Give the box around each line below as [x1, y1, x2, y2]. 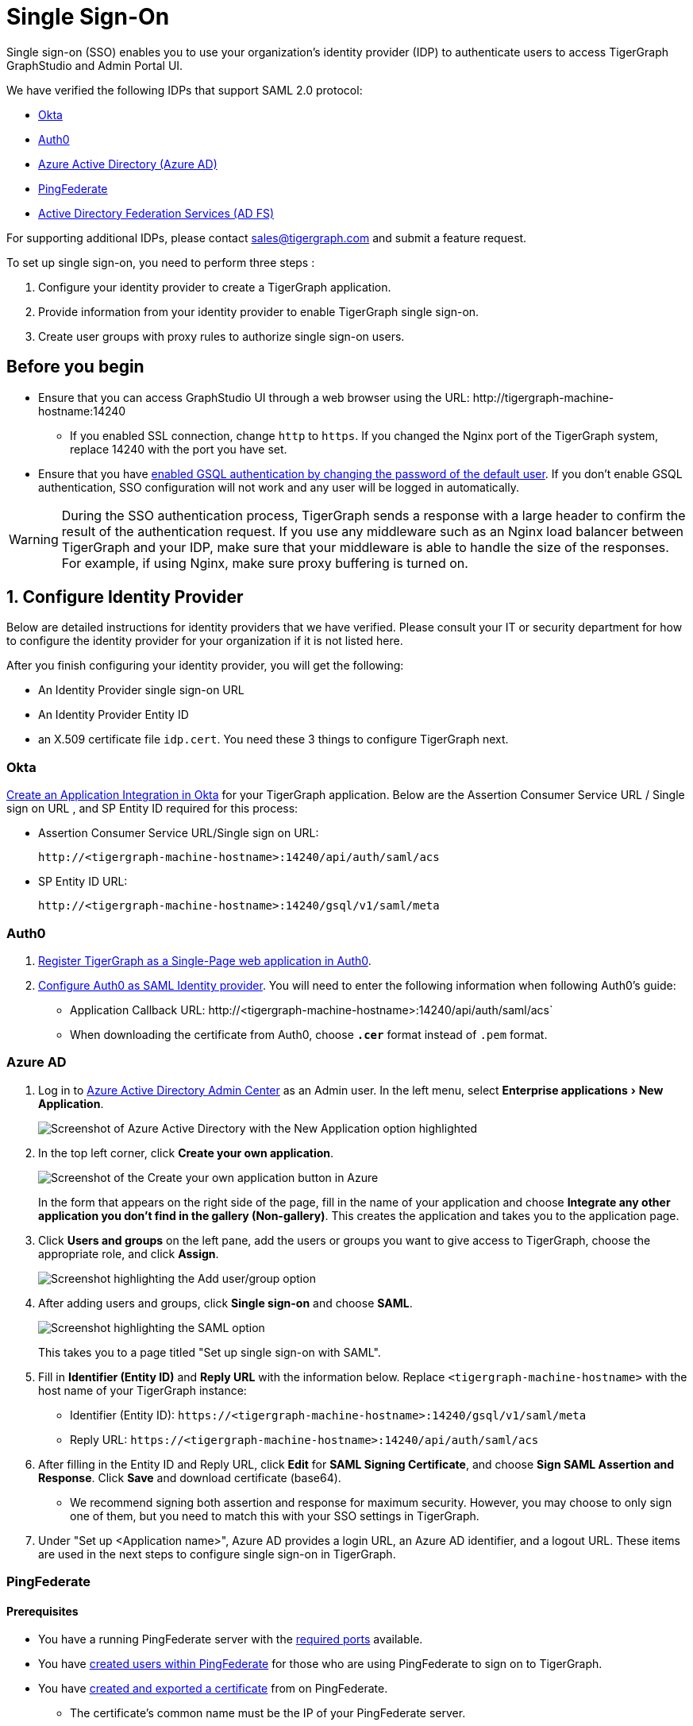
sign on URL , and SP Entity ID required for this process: [6, 801, 298, 816]
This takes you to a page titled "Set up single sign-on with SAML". [38, 1345, 381, 1359]
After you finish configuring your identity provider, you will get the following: [6, 658, 404, 673]
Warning [9, 531, 59, 547]
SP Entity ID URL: [38, 875, 128, 889]
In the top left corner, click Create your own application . [38, 1145, 334, 1160]
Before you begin [6, 357, 144, 377]
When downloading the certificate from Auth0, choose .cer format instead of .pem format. [70, 1027, 548, 1041]
